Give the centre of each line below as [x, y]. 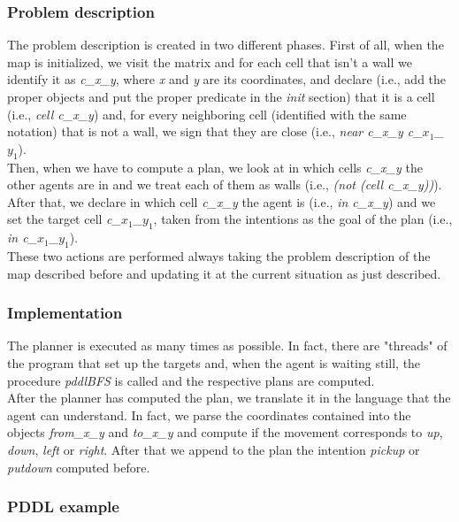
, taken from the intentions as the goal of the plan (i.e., [303, 219]
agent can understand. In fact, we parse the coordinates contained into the [209, 415]
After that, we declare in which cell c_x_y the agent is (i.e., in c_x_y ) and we [222, 201]
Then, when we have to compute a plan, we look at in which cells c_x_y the [215, 167]
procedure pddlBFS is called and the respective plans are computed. [191, 380]
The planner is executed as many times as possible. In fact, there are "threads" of [227, 345]
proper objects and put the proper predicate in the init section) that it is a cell [221, 96]
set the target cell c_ [64, 219]
